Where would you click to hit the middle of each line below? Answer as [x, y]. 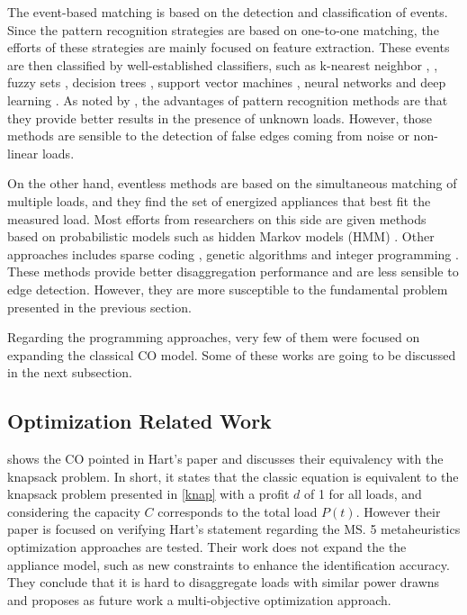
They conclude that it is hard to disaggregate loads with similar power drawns [224, 582]
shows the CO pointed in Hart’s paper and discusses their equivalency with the [225, 459]
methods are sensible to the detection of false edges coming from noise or [208, 136]
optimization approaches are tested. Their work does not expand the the [207, 547]
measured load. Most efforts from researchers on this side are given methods [217, 218]
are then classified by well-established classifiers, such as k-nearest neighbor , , [223, 64]
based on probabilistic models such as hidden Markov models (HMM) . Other [221, 236]
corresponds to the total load [238, 511]
